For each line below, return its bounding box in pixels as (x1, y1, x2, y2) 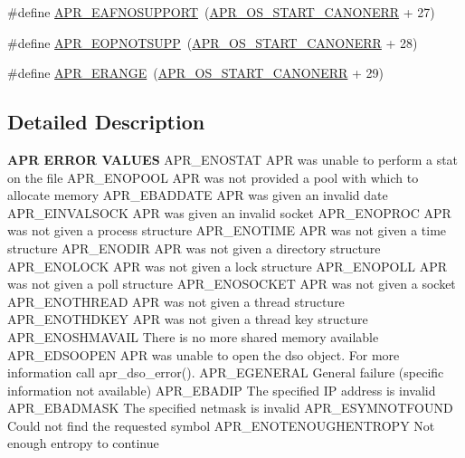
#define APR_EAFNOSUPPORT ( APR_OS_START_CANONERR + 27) (7, 3, 435, 21)
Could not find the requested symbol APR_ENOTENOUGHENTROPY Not (7, 415, 435, 434)
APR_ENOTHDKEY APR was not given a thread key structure (7, 310, 368, 329)
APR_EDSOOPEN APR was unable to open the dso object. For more (7, 345, 400, 364)
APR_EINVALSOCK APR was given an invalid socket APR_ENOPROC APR (7, 203, 451, 222)
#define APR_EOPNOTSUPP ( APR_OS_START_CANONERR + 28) (7, 33, 418, 52)
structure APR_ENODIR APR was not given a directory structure (7, 238, 381, 257)
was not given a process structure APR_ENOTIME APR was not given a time (7, 221, 447, 240)
